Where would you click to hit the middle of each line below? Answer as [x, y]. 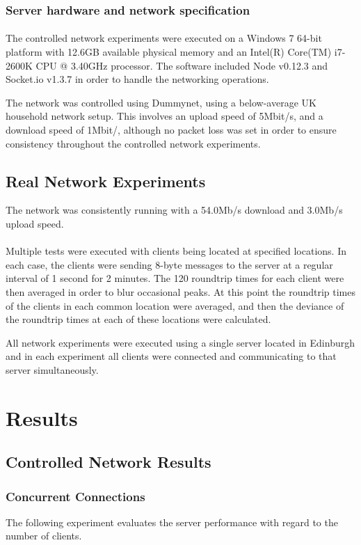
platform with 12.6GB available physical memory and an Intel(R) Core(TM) [169, 52]
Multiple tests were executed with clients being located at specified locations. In [176, 251]
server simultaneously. [52, 369]
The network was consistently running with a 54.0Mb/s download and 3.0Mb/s [174, 210]
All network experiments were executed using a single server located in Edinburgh [180, 342]
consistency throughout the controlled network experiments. [133, 143]
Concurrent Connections [75, 496]
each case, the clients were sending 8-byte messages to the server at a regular [169, 264]
